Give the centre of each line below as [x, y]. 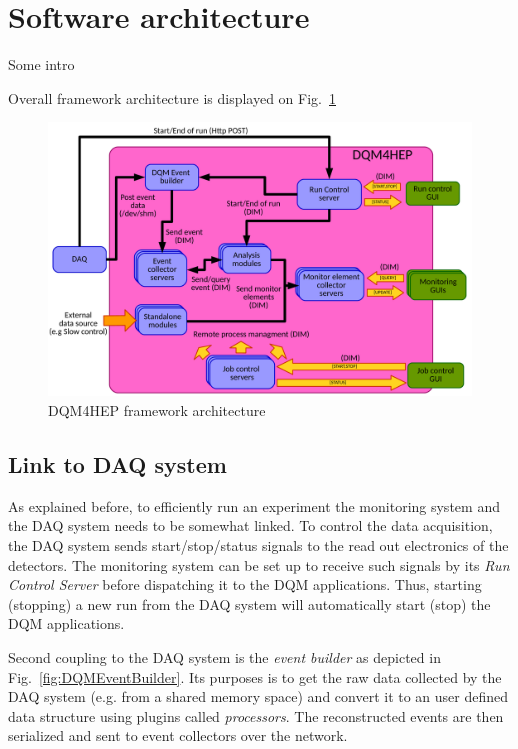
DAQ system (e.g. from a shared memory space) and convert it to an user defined [258, 696]
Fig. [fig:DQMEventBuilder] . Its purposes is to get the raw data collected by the [255, 676]
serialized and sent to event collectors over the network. [178, 735]
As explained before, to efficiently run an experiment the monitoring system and [254, 505]
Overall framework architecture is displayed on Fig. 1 [172, 97]
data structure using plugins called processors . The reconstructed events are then [256, 715]
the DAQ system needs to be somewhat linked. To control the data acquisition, [250, 525]
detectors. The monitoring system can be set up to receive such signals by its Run [259, 564]
